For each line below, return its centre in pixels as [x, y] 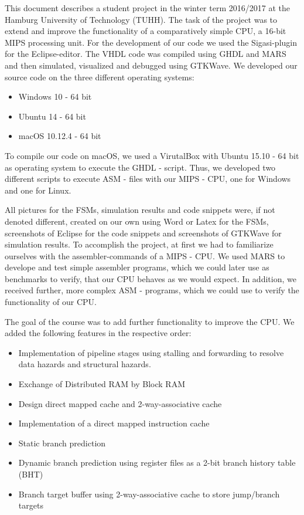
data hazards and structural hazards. [85, 364]
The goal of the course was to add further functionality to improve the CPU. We [150, 321]
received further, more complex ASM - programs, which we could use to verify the [152, 290]
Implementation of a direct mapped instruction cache [114, 423]
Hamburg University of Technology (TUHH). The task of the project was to [141, 19]
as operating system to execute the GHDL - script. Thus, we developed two [140, 167]
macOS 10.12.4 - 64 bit [60, 136]
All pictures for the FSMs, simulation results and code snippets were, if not [140, 210]
